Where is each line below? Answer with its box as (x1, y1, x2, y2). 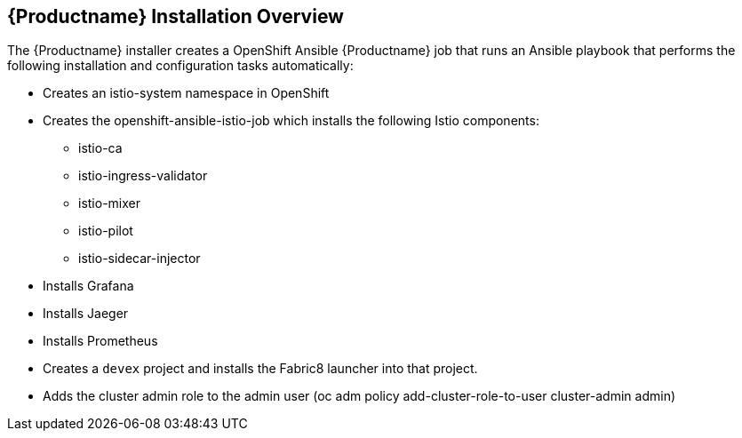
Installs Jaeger (43, 306, 129, 322)
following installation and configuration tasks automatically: (7, 58, 354, 74)
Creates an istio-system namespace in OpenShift (43, 85, 330, 101)
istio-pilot (78, 223, 133, 239)
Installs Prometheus (43, 333, 158, 349)
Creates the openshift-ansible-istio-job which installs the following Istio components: (43, 113, 539, 129)
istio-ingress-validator (78, 168, 208, 184)
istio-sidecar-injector (78, 251, 201, 267)
